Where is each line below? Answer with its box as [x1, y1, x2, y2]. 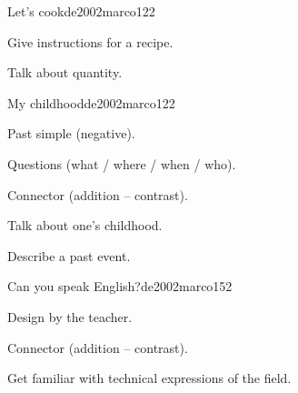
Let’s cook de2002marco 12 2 [7, 2, 155, 20]
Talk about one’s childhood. [7, 216, 163, 235]
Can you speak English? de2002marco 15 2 [7, 277, 233, 296]
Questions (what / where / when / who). [7, 154, 236, 173]
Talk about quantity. [7, 63, 123, 82]
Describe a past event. [7, 246, 131, 265]
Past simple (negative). [7, 124, 135, 143]
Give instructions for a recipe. [7, 32, 174, 51]
